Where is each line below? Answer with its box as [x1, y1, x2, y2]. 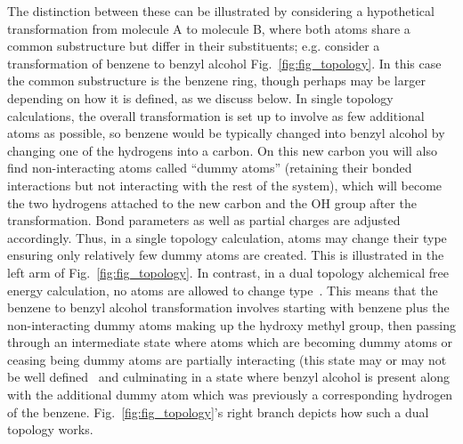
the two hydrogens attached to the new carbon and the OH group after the [7, 193, 417, 212]
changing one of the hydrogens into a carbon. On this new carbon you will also [7, 141, 437, 159]
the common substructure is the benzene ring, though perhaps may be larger [7, 71, 426, 90]
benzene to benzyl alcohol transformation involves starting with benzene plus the [7, 298, 450, 317]
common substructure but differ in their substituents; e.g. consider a [7, 36, 380, 55]
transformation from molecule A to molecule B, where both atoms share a [7, 19, 410, 37]
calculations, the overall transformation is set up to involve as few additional [7, 106, 425, 125]
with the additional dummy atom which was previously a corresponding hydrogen [7, 385, 453, 404]
